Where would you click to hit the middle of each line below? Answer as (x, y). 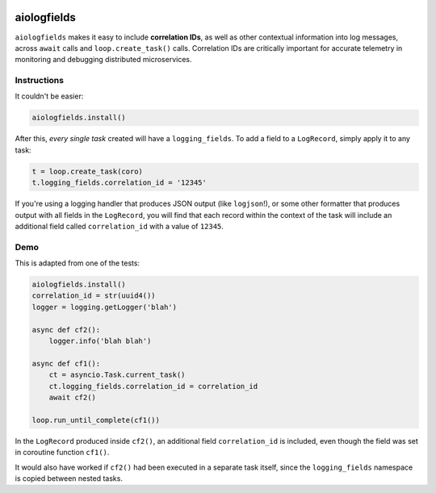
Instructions (40, 81)
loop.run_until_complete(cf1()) (96, 420)
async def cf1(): (66, 363)
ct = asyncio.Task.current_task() (117, 375)
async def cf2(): (66, 330)
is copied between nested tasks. (69, 478)
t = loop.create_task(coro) (87, 171)
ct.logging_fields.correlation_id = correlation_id (153, 386)
